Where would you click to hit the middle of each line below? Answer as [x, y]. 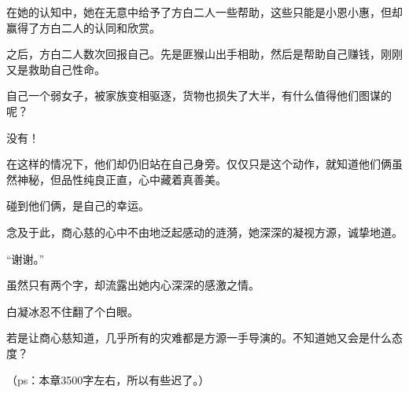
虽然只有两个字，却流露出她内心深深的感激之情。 [133, 285]
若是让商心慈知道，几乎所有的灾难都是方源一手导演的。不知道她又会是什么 [199, 338]
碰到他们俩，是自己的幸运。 [78, 206]
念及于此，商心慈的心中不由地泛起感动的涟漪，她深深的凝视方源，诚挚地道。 [204, 231]
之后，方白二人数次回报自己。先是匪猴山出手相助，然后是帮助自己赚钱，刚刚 [204, 54]
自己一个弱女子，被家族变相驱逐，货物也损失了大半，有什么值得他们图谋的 [199, 95]
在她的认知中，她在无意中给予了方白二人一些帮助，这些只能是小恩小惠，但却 [204, 12]
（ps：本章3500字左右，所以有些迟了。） [108, 379]
